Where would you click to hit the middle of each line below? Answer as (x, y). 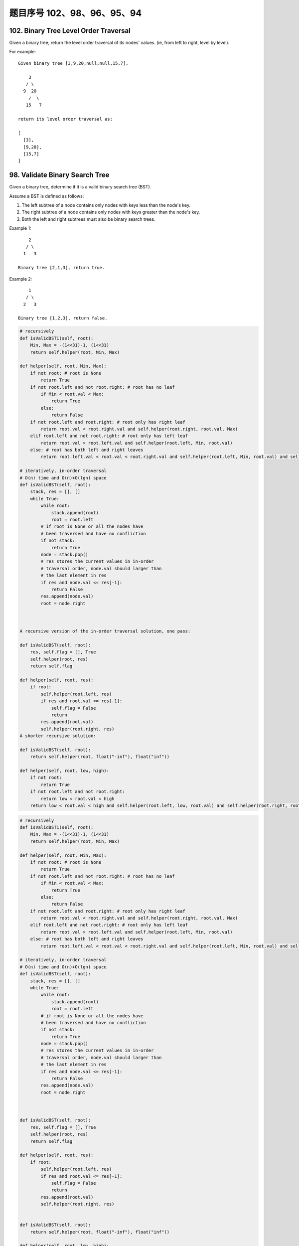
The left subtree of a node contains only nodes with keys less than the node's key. (106, 205)
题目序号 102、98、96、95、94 (75, 13)
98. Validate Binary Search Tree (59, 175)
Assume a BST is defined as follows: (47, 196)
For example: (23, 52)
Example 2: (21, 279)
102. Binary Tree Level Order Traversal (70, 31)
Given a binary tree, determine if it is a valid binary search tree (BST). (80, 187)
